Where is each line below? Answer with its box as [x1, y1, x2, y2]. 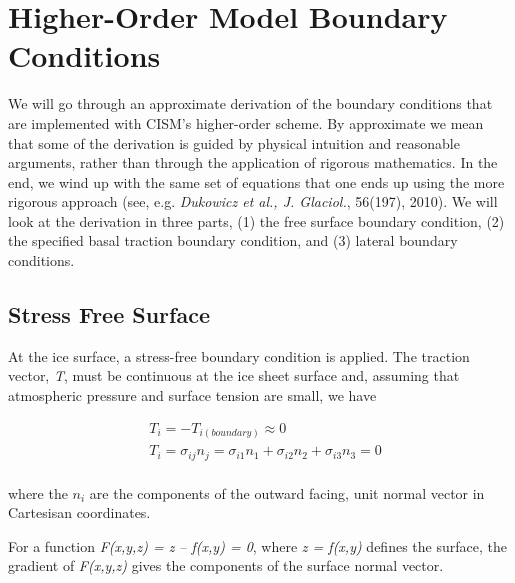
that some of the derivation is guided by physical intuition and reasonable [8, 132, 460, 153]
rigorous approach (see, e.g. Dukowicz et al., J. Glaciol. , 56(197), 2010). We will [8, 191, 498, 212]
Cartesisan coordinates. [8, 502, 151, 523]
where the [8, 482, 68, 503]
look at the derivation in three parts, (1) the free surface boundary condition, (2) [8, 210, 505, 231]
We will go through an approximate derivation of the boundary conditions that [8, 93, 493, 114]
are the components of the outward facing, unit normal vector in [89, 482, 485, 503]
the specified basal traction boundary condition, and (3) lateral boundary [8, 230, 458, 251]
